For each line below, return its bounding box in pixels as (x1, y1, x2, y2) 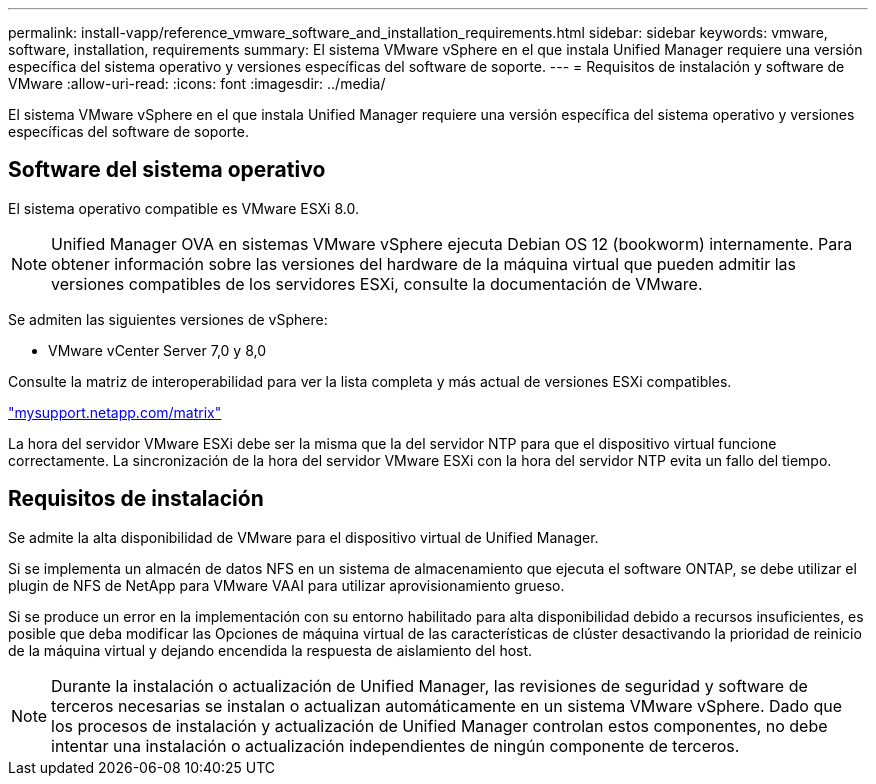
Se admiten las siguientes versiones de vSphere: (8, 310, 328, 328)
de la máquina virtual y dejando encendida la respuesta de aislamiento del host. (8, 641, 533, 659)
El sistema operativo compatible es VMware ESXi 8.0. (8, 199, 359, 217)
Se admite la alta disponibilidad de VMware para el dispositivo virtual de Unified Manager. (8, 528, 599, 546)
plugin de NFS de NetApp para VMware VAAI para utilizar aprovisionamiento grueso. (8, 576, 565, 594)
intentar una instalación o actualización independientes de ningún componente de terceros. (51, 735, 740, 756)
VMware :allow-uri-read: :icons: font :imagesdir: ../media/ (8, 75, 386, 92)
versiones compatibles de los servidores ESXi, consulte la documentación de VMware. (51, 273, 703, 294)
